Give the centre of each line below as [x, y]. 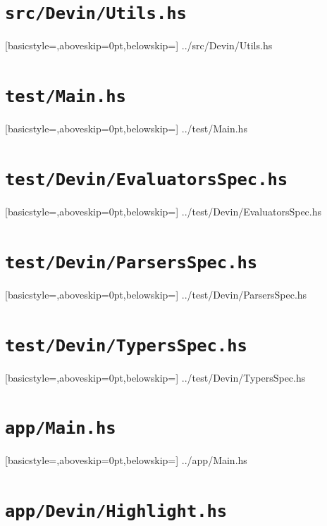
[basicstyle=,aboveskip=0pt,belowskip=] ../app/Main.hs [126, 460]
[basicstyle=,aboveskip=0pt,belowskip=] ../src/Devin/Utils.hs [139, 45]
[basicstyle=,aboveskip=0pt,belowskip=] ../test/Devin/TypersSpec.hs [155, 377]
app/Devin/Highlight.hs [116, 512]
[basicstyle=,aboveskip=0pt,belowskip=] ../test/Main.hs [126, 129]
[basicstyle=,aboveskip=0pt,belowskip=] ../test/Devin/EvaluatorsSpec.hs [163, 211]
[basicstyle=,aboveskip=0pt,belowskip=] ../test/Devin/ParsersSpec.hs [156, 294]
